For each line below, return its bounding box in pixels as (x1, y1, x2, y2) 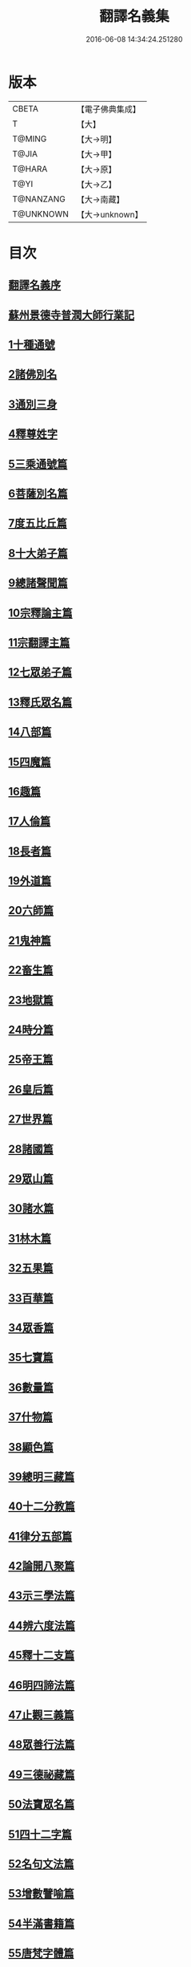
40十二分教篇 (8, 1500, 76, 1514)
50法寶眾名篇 (8, 1798, 75, 1811)
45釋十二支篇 (8, 1648, 75, 1662)
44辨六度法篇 (8, 1619, 76, 1632)
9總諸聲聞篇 (8, 576, 68, 590)
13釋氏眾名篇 (8, 695, 73, 709)
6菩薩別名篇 (8, 487, 68, 500)
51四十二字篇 (8, 1827, 73, 1841)
